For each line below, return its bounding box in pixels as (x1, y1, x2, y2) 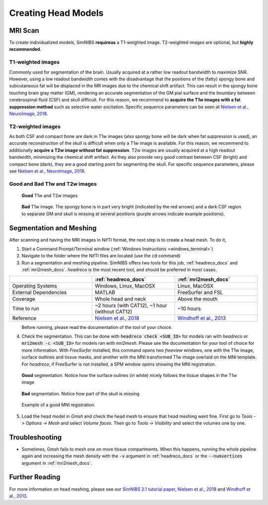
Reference (12, 315, 37, 321)
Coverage (12, 295, 35, 302)
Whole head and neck (95, 295, 146, 302)
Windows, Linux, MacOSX (95, 282, 156, 289)
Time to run (12, 305, 39, 312)
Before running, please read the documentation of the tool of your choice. (21, 324, 173, 330)
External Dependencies (12, 289, 67, 296)
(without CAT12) (95, 308, 133, 315)
